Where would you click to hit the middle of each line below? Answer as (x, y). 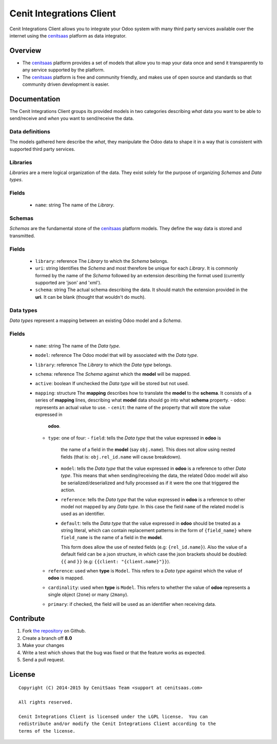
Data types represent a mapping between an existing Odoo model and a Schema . (96, 320)
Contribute (27, 619)
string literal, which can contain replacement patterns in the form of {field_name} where (156, 530)
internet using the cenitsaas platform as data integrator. (68, 35)
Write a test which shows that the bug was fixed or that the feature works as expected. (114, 653)
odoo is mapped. (66, 578)
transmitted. (22, 236)
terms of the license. (47, 731)
